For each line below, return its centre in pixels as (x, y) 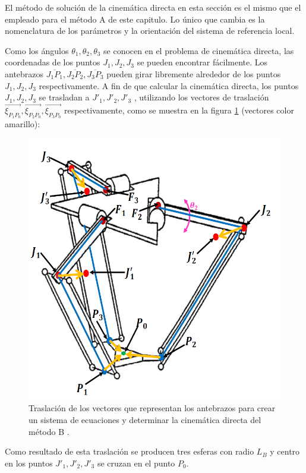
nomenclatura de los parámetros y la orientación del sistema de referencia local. (150, 31)
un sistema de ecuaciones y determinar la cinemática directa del (145, 419)
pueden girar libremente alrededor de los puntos (194, 73)
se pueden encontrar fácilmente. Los (202, 62)
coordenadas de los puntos (53, 62)
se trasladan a (64, 97)
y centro (285, 451)
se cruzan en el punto (136, 463)
